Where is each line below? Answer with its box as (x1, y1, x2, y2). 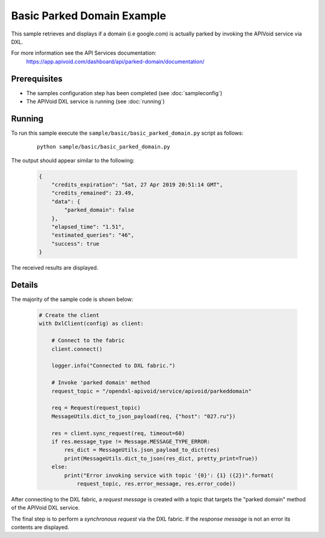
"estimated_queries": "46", (51, 232, 135, 239)
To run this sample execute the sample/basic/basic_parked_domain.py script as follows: (11, 129, 244, 137)
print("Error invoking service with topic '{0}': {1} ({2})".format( (64, 472, 274, 478)
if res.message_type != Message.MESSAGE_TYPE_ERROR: (51, 438, 211, 445)
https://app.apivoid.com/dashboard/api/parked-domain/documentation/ (26, 58, 205, 65)
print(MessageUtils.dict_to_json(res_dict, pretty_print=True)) (64, 455, 258, 462)
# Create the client (39, 312, 99, 319)
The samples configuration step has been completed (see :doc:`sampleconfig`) (26, 89, 223, 96)
